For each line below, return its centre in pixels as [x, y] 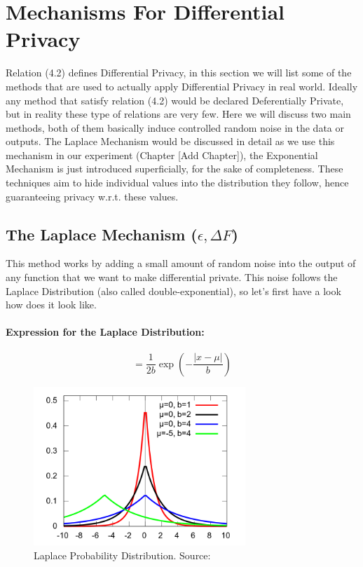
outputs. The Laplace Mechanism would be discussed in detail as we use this [170, 141]
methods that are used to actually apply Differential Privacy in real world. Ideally [182, 86]
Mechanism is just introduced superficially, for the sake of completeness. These [174, 169]
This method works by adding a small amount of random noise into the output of [181, 263]
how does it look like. [51, 305]
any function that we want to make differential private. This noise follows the [172, 277]
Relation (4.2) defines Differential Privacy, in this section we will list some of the [179, 73]
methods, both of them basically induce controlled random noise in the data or [175, 127]
